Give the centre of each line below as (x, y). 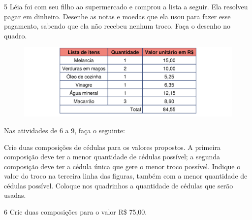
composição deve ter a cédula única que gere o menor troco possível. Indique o (122, 166)
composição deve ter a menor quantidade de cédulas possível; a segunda (112, 157)
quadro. (16, 35)
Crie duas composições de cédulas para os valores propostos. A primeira (112, 147)
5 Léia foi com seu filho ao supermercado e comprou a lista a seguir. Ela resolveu (126, 6)
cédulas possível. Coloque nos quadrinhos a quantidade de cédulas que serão (119, 185)
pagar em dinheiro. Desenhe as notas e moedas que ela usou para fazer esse (117, 16)
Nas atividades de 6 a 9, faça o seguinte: (64, 130)
